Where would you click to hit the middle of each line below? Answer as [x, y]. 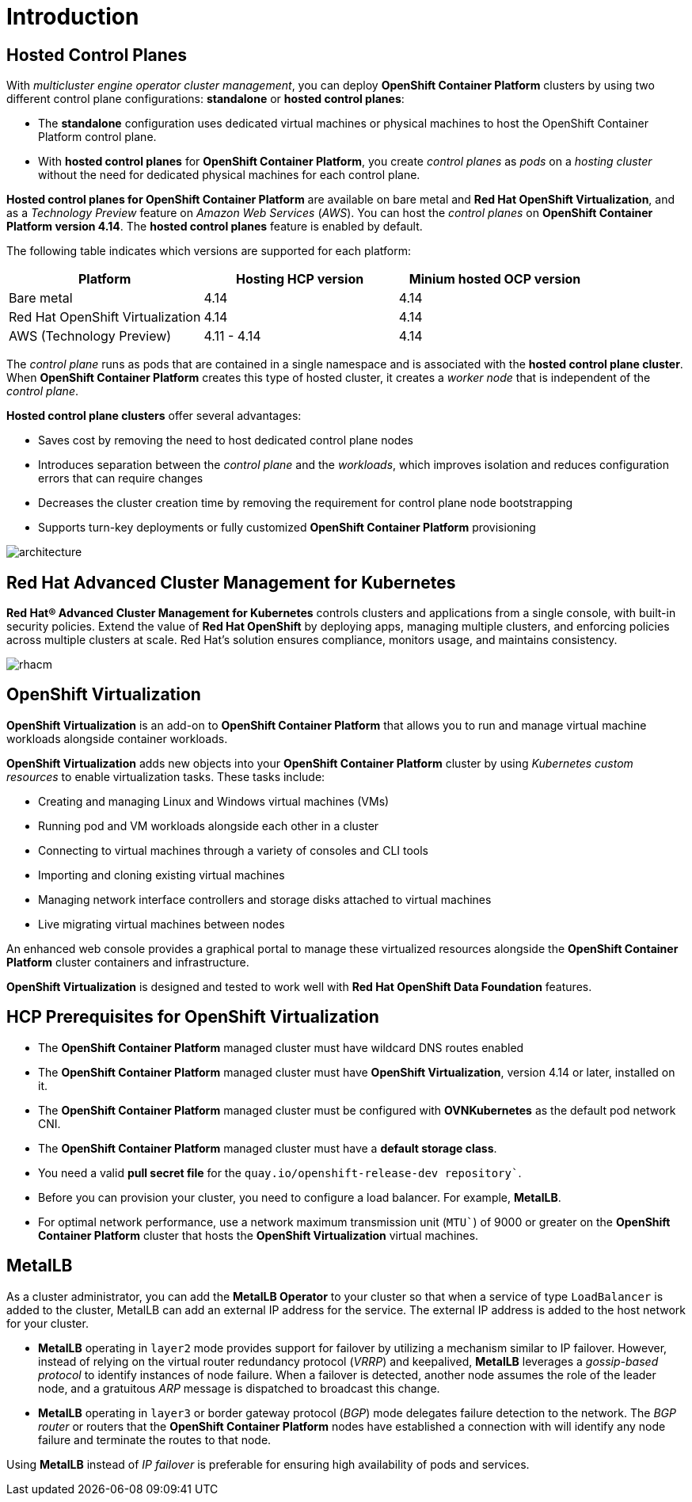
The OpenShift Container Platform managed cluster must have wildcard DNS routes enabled [281, 1047]
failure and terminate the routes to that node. [155, 1439]
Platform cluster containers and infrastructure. [128, 962]
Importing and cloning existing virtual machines [162, 875]
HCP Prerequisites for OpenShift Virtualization [193, 1017]
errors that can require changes [121, 478]
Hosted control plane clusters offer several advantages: [154, 416]
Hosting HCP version [300, 279]
